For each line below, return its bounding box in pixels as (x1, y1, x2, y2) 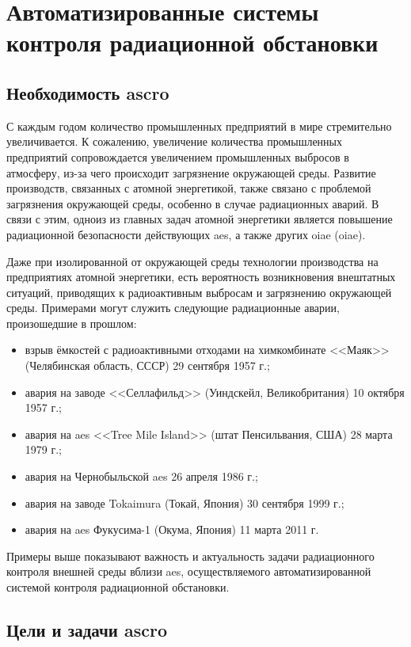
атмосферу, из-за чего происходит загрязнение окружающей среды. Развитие (6, 164, 376, 181)
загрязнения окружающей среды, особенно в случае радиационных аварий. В (6, 195, 379, 211)
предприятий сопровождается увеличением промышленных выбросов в (6, 148, 349, 165)
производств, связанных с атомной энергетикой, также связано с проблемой (6, 180, 371, 196)
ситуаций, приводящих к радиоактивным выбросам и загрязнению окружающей (6, 284, 392, 300)
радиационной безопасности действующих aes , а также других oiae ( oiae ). (6, 226, 366, 242)
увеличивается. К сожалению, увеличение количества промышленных (6, 133, 342, 150)
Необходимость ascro (6, 80, 169, 105)
